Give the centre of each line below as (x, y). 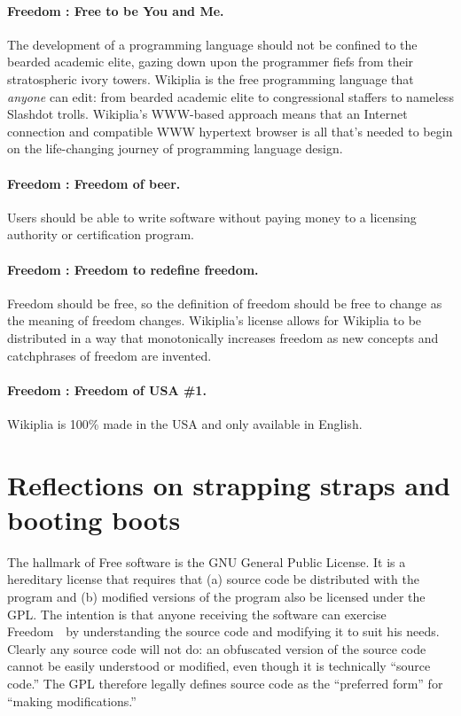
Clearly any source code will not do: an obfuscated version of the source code (217, 648)
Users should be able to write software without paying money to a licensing (212, 217)
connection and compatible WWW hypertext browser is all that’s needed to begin (230, 131)
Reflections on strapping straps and (229, 484)
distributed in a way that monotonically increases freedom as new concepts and (223, 337)
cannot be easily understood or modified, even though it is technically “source (219, 666)
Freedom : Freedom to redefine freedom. (133, 269)
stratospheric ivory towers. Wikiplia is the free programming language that (211, 78)
